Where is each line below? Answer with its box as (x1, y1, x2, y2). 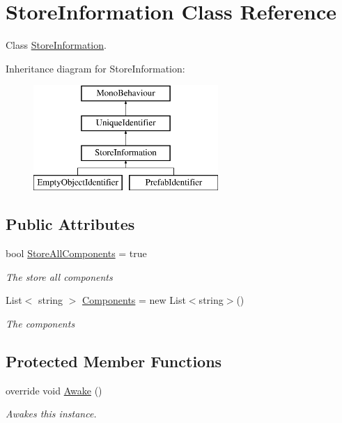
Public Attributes (6, 213, 135, 235)
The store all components (6, 269, 113, 284)
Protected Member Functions (6, 351, 222, 372)
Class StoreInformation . (6, 38, 107, 52)
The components (6, 316, 75, 331)
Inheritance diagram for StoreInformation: (6, 61, 185, 75)
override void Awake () (6, 383, 102, 397)
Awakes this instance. (6, 406, 97, 421)
